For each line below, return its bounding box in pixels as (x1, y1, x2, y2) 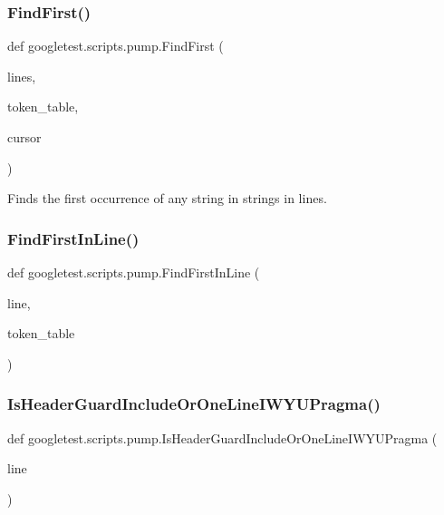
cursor (7, 128, 42, 146)
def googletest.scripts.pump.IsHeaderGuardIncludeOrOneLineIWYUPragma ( (7, 428, 438, 447)
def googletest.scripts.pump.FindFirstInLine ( (7, 263, 260, 281)
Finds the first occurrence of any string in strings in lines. (7, 189, 327, 208)
